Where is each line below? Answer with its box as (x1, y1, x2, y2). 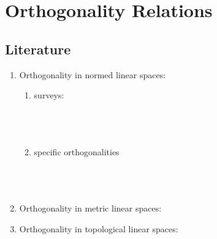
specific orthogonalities (34, 145, 120, 158)
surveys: (34, 89, 64, 101)
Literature (5, 39, 71, 58)
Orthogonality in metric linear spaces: (19, 201, 162, 214)
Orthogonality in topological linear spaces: (19, 222, 178, 235)
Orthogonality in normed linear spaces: (19, 68, 166, 81)
